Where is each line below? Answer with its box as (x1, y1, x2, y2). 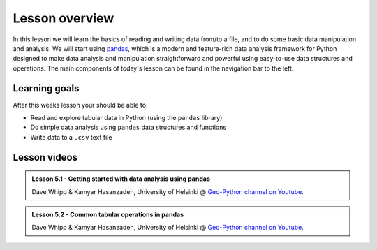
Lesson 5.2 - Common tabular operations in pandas (31, 210, 184, 219)
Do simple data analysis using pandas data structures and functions (30, 123, 227, 132)
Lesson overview (13, 10, 114, 26)
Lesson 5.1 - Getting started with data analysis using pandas (31, 175, 211, 183)
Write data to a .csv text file (30, 133, 112, 141)
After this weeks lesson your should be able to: (13, 101, 148, 109)
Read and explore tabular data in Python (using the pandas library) (30, 114, 223, 122)
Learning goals (13, 82, 80, 94)
